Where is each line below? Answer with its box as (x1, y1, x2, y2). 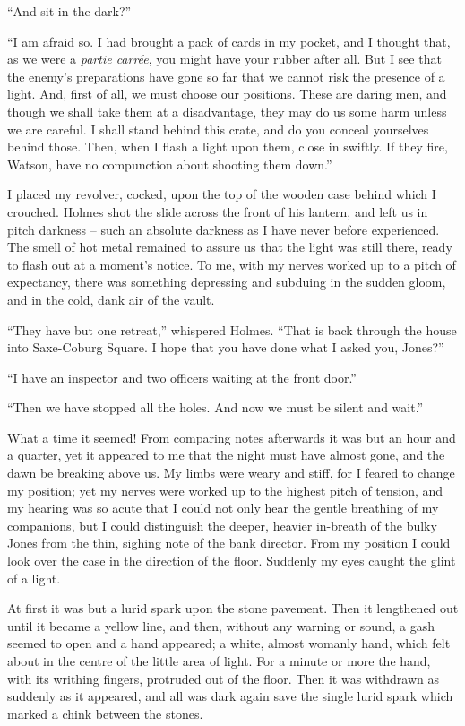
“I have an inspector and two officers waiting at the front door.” (7, 367, 357, 386)
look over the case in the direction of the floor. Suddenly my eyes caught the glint (7, 551, 456, 570)
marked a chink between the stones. (7, 704, 203, 722)
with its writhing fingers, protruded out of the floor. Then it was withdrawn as (7, 669, 440, 687)
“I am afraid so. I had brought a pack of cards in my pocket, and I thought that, (7, 31, 451, 50)
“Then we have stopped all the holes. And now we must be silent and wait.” (7, 398, 424, 417)
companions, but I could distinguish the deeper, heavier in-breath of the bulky (7, 515, 437, 534)
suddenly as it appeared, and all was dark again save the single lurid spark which (7, 687, 453, 705)
